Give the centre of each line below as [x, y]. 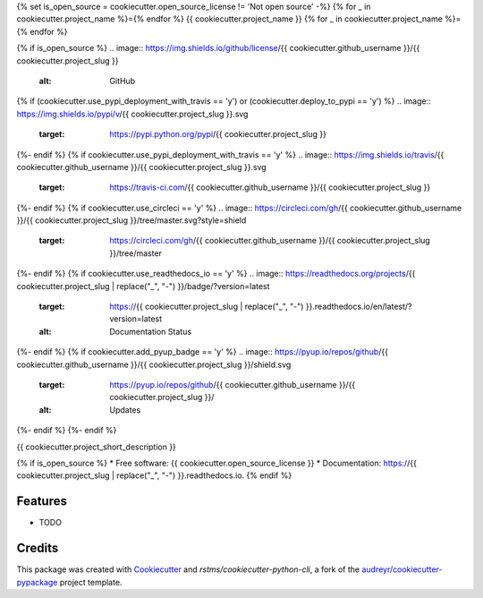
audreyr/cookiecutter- [402, 569]
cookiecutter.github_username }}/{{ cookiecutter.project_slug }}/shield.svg [154, 364]
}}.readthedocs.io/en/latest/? [359, 307]
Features [42, 501]
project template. [91, 582]
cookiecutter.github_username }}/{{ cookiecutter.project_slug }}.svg [142, 167]
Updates [125, 410]
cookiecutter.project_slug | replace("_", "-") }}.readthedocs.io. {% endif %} [154, 475]
